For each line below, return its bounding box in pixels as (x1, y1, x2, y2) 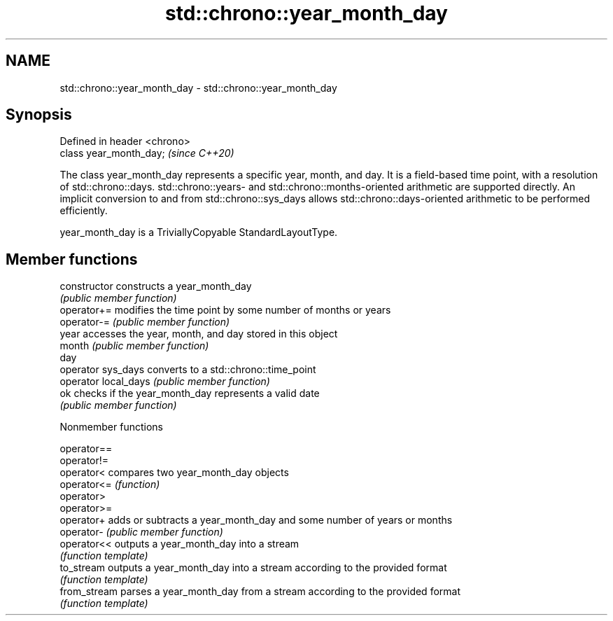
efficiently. (59, 204, 108, 217)
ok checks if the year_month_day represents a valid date (59, 387, 320, 400)
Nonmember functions (59, 421, 163, 433)
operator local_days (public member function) (59, 375, 270, 388)
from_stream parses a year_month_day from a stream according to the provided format (59, 585, 460, 598)
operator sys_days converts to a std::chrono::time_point (59, 363, 316, 376)
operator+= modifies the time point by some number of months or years (59, 304, 391, 316)
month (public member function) (59, 340, 209, 352)
